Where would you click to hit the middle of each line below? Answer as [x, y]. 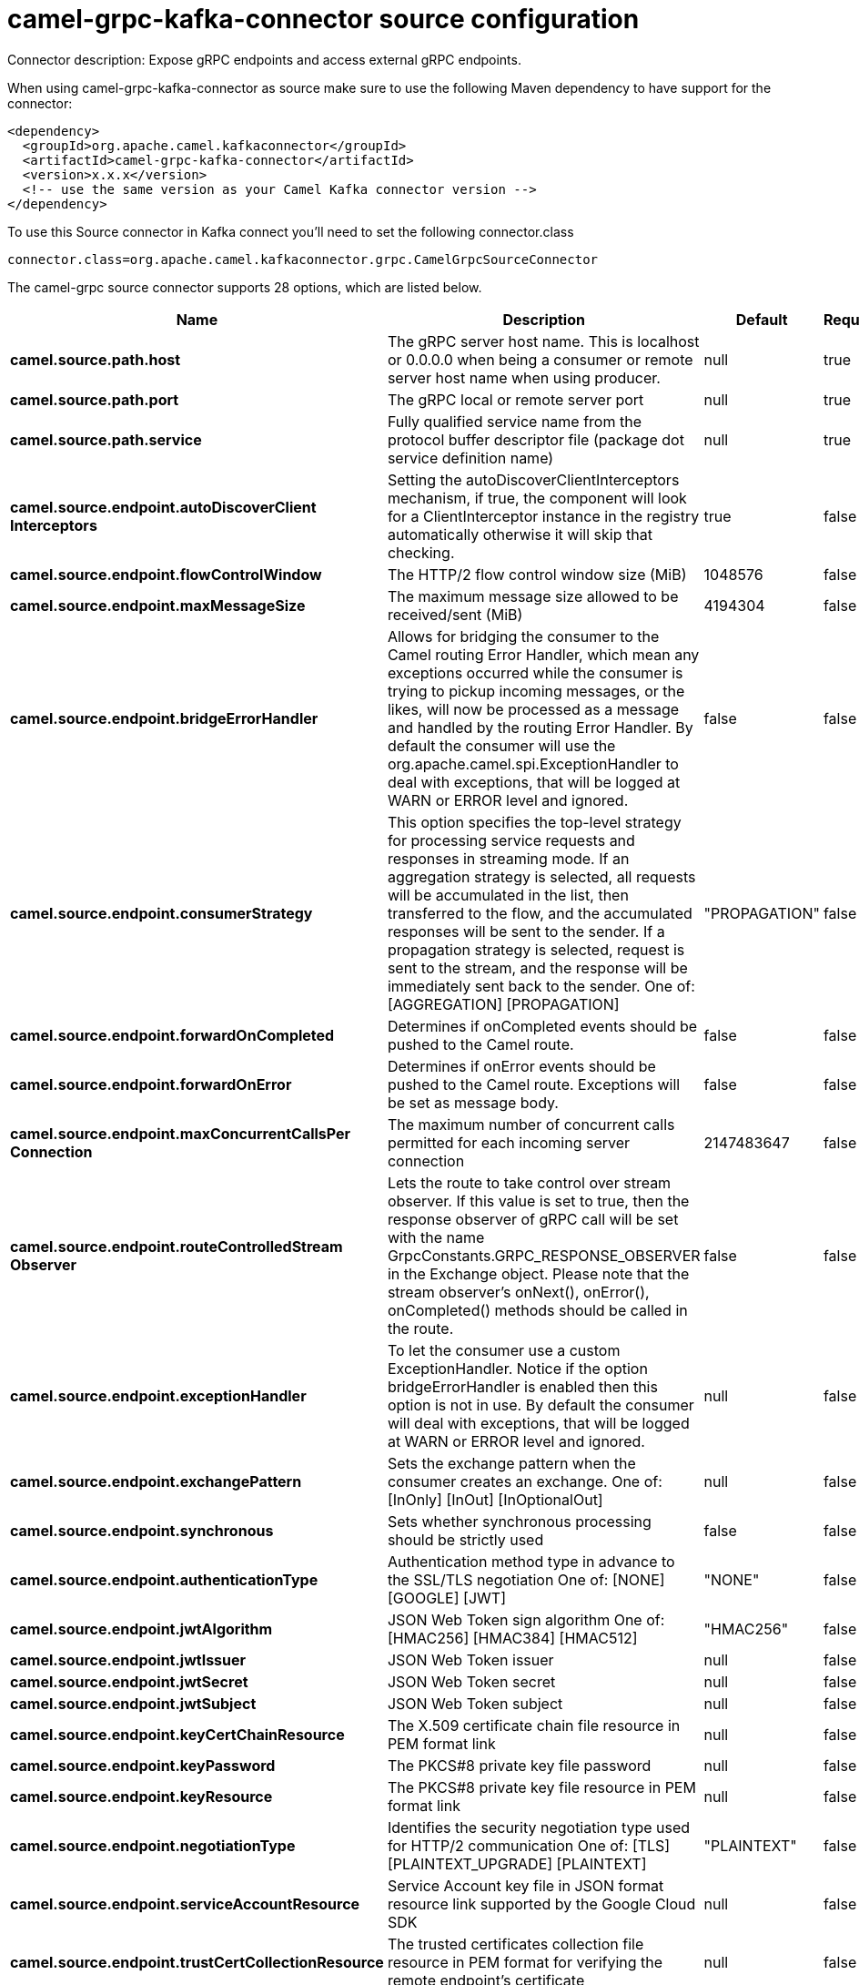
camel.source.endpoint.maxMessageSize [158, 605]
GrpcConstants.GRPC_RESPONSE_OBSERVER [544, 1255]
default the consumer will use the [501, 745]
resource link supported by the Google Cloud [541, 1904]
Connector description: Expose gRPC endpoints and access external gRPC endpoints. [264, 59]
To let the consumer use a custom [504, 1350]
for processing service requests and [511, 840]
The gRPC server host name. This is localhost [543, 341]
